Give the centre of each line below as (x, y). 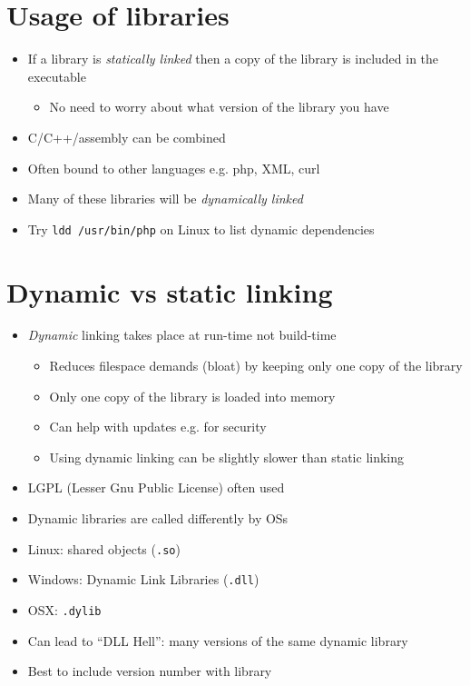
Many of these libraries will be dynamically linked (165, 199)
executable (57, 76)
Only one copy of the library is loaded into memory (192, 396)
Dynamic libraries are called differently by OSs (158, 518)
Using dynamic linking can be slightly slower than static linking (227, 457)
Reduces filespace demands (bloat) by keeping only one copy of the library (256, 366)
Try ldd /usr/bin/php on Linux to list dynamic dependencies (201, 229)
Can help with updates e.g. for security (158, 427)
